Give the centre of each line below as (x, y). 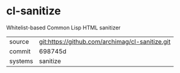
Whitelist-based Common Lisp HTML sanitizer (63, 28)
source (19, 41)
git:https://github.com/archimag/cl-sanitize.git (105, 41)
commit (20, 51)
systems (21, 61)
